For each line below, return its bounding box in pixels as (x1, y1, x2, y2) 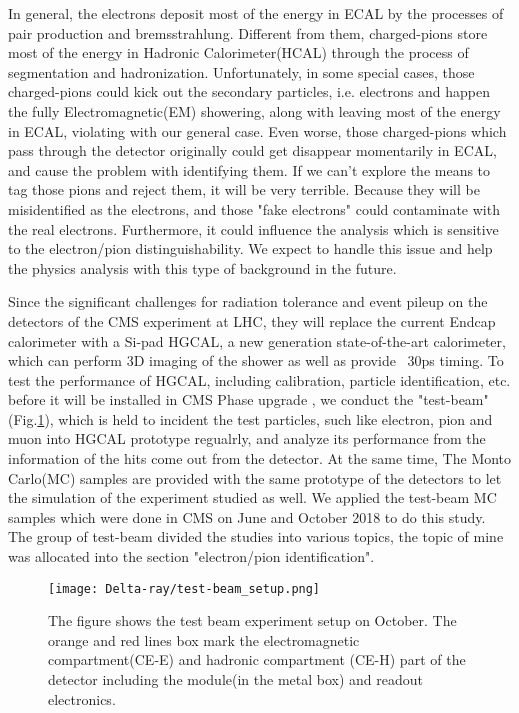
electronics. (48, 688, 116, 709)
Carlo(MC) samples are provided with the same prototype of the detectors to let (8, 467, 502, 488)
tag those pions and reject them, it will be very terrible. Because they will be (8, 179, 480, 200)
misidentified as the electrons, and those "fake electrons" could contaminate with (8, 198, 500, 219)
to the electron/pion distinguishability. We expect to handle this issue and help (8, 238, 493, 259)
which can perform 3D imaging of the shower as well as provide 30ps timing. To (8, 350, 504, 371)
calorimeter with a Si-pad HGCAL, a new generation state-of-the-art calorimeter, (8, 330, 506, 351)
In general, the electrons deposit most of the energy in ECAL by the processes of (8, 3, 504, 23)
